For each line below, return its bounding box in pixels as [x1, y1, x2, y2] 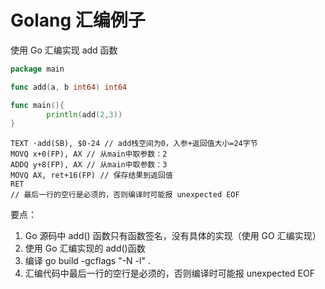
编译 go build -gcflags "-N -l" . [24, 255, 151, 267]
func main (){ [10, 100, 65, 110]
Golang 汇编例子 [10, 9, 146, 32]
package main [10, 64, 65, 74]
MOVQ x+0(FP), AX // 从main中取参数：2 [10, 149, 168, 160]
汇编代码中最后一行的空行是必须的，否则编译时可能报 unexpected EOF [24, 267, 316, 280]
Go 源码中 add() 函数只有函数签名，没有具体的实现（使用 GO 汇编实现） [24, 230, 322, 242]
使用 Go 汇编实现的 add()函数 [24, 242, 146, 255]
